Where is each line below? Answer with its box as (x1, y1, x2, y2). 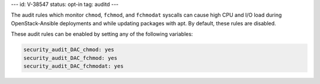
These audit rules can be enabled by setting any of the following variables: (11, 31, 193, 38)
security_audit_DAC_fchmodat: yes (23, 62, 124, 69)
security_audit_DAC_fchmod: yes (23, 55, 118, 61)
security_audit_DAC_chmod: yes (23, 46, 115, 53)
